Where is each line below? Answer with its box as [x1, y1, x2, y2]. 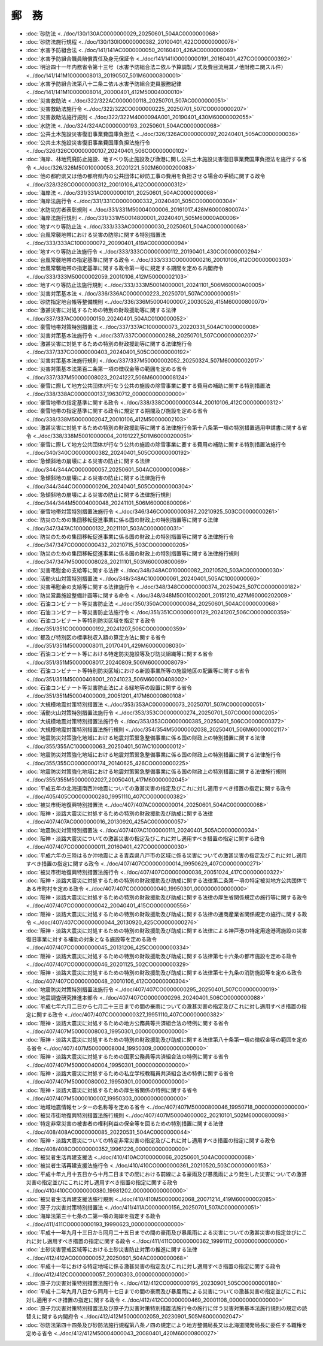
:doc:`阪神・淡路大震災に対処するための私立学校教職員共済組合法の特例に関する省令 [26, 1070, 234, 1077]
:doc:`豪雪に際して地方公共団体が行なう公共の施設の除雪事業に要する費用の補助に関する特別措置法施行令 [26, 440, 287, 448]
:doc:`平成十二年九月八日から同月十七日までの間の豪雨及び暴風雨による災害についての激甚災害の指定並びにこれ [26, 1288, 302, 1295]
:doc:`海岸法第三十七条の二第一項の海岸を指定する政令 [26, 1212, 161, 1220]
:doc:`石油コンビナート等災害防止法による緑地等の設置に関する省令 [26, 684, 193, 692]
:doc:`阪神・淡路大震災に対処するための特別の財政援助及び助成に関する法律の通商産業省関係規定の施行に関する [26, 910, 302, 918]
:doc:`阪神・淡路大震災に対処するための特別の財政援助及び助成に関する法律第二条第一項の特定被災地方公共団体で [26, 877, 307, 884]
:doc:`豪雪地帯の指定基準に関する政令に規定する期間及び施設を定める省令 [26, 408, 208, 415]
